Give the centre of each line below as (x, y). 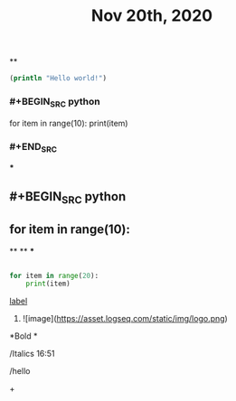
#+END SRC (33, 147)
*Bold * (24, 336)
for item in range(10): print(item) (69, 123)
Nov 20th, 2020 (152, 16)
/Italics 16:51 (33, 354)
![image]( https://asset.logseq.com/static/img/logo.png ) (125, 319)
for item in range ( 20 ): (54, 275)
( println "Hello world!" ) (58, 79)
